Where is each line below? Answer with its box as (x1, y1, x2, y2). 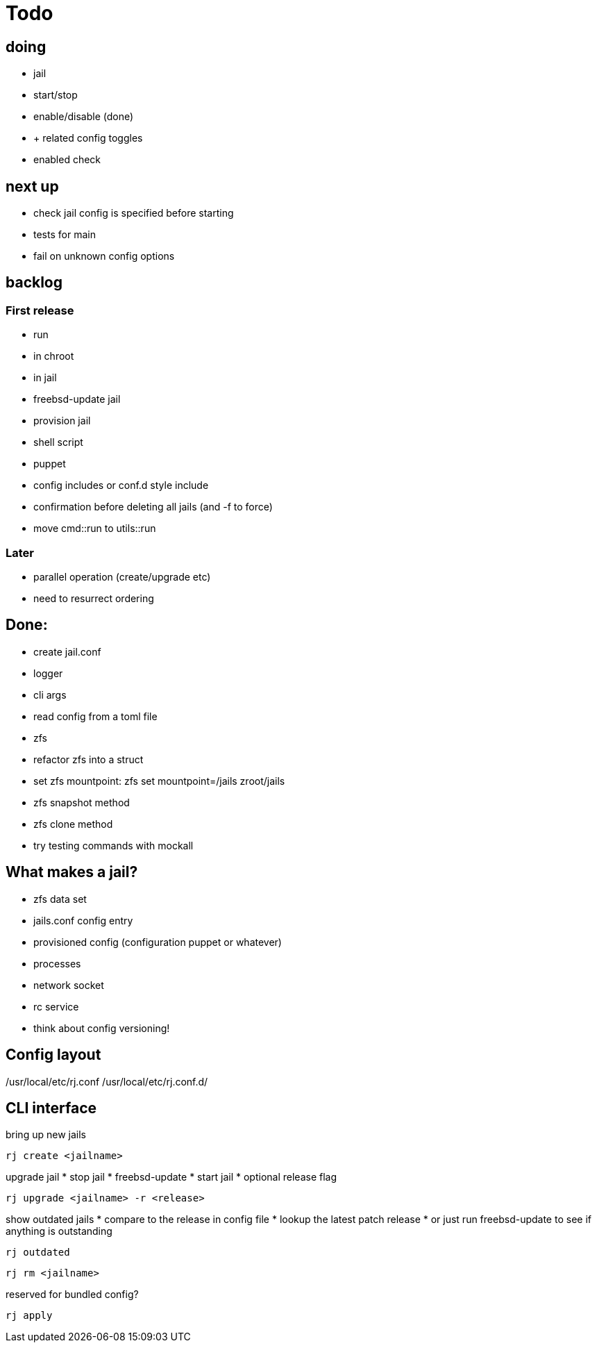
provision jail (33, 415, 91, 427)
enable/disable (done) (33, 110, 134, 123)
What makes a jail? (6, 863, 138, 881)
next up (6, 177, 59, 195)
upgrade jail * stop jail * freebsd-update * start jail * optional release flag (6, 1171, 337, 1183)
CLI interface (6, 1099, 97, 1117)
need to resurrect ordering (33, 592, 154, 604)
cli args (33, 688, 67, 701)
